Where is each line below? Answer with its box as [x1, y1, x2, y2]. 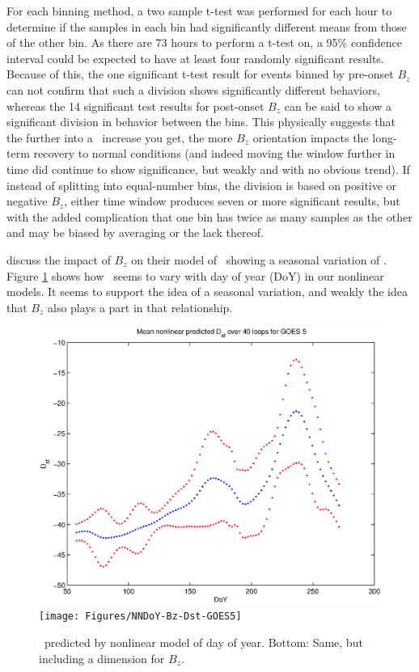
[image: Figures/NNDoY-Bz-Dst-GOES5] [39, 611, 242, 623]
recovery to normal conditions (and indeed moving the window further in [33, 145, 396, 162]
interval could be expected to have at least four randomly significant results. [6, 49, 384, 66]
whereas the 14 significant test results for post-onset [6, 97, 265, 114]
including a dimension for [39, 649, 165, 666]
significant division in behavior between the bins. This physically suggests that [6, 113, 396, 130]
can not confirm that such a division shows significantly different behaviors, [6, 81, 380, 98]
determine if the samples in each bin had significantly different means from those [6, 18, 407, 35]
